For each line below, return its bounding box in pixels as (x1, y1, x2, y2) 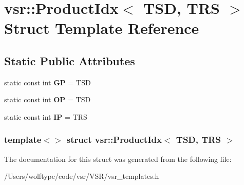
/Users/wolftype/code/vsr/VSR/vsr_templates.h (4, 171, 159, 181)
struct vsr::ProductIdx (66, 133, 162, 146)
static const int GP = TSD (4, 77, 91, 87)
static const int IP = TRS (4, 111, 87, 122)
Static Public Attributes (4, 52, 135, 68)
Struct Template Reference (4, 17, 199, 39)
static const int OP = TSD (4, 94, 91, 105)
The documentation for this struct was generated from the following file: (4, 153, 232, 164)
